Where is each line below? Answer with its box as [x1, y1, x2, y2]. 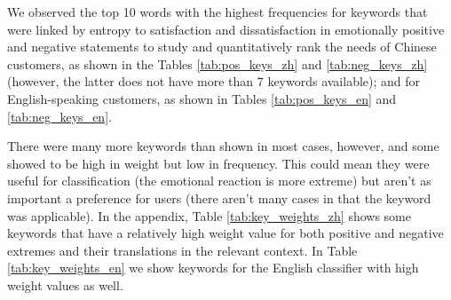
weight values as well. [7, 275, 123, 294]
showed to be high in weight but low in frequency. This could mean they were [7, 154, 430, 172]
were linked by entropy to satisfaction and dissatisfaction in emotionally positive [7, 20, 445, 38]
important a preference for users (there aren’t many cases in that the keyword [7, 188, 431, 207]
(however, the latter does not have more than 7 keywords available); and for [7, 72, 421, 91]
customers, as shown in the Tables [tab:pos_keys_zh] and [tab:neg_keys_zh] [7, 54, 428, 73]
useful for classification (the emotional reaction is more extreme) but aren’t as [7, 171, 431, 190]
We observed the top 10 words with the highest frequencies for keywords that [7, 3, 428, 20]
